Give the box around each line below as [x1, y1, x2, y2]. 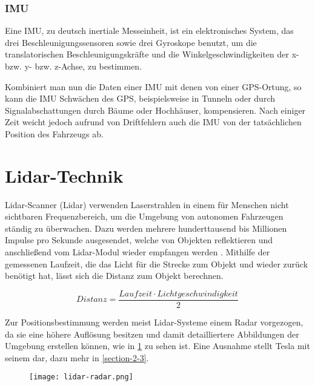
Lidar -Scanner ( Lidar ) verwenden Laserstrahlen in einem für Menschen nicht [5, 198, 289, 211]
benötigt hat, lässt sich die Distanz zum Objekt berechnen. [5, 269, 224, 282]
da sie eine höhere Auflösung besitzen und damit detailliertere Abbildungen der [5, 327, 299, 340]
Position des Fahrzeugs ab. [5, 127, 104, 140]
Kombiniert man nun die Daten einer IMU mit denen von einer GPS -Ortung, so [5, 80, 302, 93]
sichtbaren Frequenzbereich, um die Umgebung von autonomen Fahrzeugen [5, 210, 283, 223]
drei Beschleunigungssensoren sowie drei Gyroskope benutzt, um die [5, 36, 257, 48]
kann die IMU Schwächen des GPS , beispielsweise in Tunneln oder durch [5, 92, 276, 105]
